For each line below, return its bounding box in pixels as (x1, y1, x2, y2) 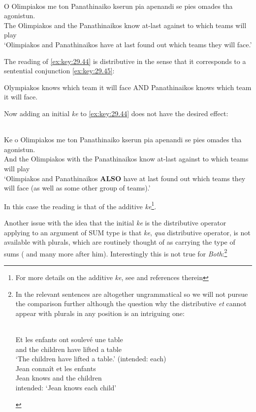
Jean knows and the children (15, 373, 102, 383)
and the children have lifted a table (15, 344, 122, 354)
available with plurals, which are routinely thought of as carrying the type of (4, 237, 235, 247)
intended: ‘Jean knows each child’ (15, 382, 117, 392)
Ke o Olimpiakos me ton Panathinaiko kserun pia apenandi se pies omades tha (4, 134, 242, 145)
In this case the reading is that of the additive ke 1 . (4, 199, 157, 211)
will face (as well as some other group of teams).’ (4, 183, 151, 193)
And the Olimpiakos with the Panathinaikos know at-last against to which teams (4, 154, 249, 164)
